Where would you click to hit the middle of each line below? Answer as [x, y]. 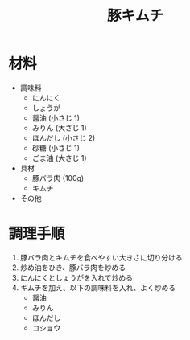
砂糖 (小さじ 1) [56, 148]
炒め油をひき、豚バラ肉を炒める [73, 267]
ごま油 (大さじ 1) [59, 158]
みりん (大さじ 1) [59, 128]
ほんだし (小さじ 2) [64, 137]
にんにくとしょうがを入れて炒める [76, 277]
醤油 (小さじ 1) [56, 117]
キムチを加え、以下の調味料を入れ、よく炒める [97, 287]
